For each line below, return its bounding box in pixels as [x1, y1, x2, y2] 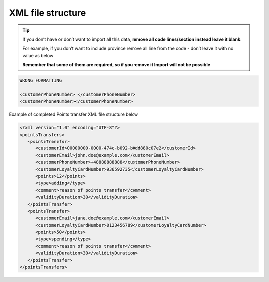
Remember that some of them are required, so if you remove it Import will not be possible [22, 62, 211, 68]
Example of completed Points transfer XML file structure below [9, 111, 138, 117]
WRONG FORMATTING [19, 78, 62, 83]
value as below [22, 52, 54, 58]
